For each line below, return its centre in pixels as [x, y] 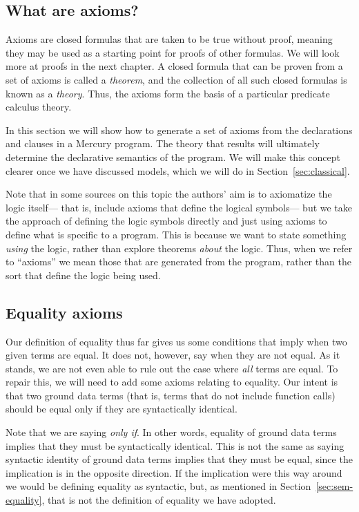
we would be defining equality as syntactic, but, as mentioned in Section [158, 486]
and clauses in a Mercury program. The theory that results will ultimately [163, 143]
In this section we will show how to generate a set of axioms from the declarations [179, 130]
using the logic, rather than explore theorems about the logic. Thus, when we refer [179, 248]
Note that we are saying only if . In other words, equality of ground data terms [171, 432]
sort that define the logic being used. [83, 275]
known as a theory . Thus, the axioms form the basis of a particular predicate [168, 93]
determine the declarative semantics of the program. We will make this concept [173, 157]
